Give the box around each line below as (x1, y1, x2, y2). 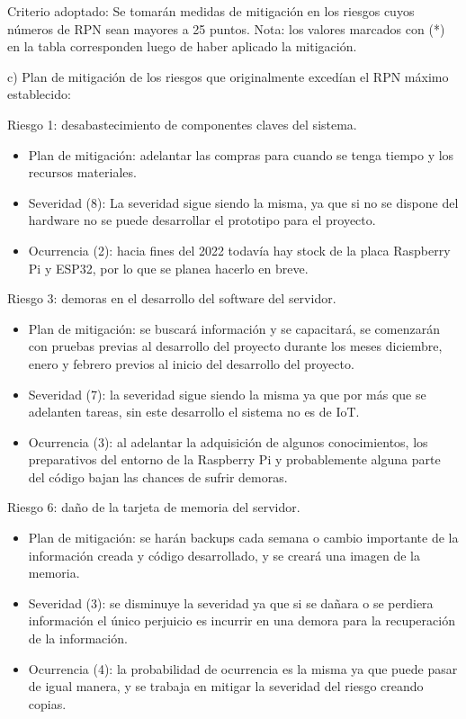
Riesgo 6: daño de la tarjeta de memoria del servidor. (7, 498, 300, 517)
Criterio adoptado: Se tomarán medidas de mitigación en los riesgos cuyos (7, 2, 415, 20)
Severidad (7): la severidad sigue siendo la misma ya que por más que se (28, 384, 426, 403)
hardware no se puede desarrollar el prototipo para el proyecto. (28, 211, 376, 229)
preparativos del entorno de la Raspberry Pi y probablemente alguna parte (28, 450, 441, 469)
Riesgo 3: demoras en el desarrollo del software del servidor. (7, 289, 336, 308)
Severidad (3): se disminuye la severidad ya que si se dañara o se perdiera (28, 593, 434, 612)
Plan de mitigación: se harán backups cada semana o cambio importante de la (28, 528, 459, 547)
